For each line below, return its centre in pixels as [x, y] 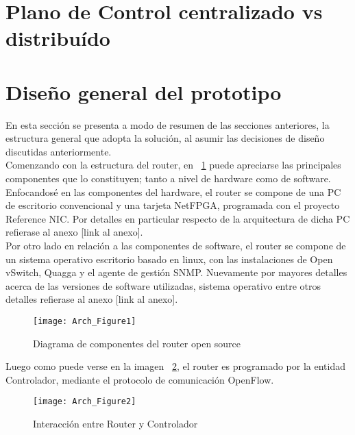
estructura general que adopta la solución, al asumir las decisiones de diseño [165, 138]
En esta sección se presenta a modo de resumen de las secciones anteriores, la [168, 124]
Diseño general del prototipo [144, 91]
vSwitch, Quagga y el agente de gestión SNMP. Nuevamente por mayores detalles [176, 272]
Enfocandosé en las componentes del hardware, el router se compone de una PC [173, 191]
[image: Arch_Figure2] [85, 402]
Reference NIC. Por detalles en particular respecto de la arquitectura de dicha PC [178, 218]
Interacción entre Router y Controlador [115, 424]
